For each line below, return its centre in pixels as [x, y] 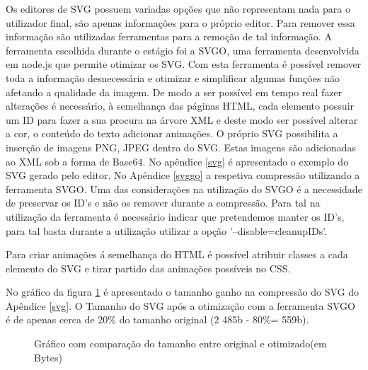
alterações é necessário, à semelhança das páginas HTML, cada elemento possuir [180, 106]
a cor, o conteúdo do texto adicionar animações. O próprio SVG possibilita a [172, 133]
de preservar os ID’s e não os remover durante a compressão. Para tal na [163, 203]
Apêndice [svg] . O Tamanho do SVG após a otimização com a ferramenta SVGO [180, 305]
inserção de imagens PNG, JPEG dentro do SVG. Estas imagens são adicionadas [181, 147]
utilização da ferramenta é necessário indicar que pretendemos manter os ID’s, [175, 216]
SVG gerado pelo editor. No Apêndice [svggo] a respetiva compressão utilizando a [183, 175]
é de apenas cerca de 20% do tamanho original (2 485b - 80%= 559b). [157, 319]
